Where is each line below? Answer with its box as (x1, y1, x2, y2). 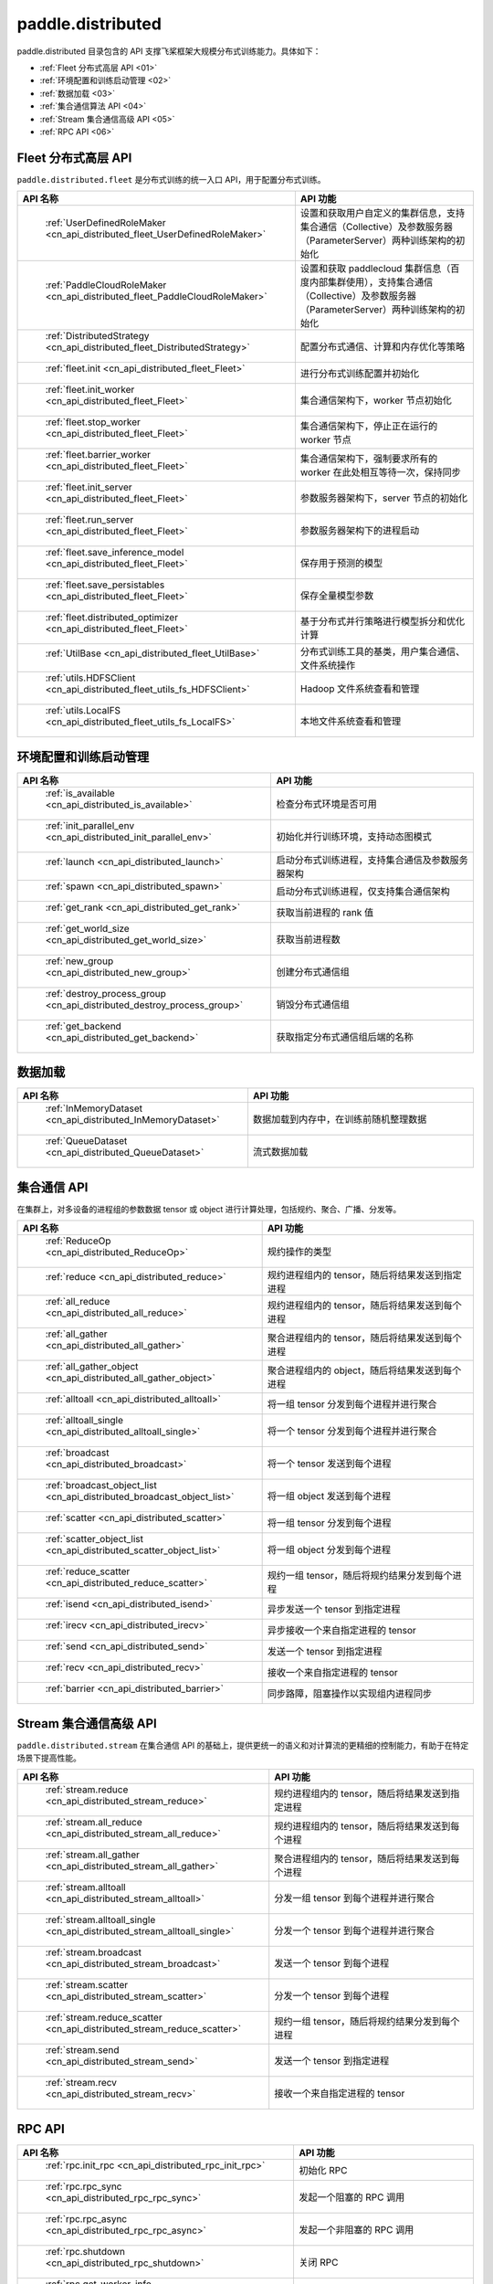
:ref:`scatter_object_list (45, 1533, 144, 1546)
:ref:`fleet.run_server (45, 513, 134, 526)
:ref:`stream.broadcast (45, 1946, 142, 1959)
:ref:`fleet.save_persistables (45, 578, 165, 591)
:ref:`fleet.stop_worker (45, 416, 142, 428)
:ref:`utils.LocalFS (45, 704, 121, 717)
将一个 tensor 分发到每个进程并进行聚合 (267, 1425, 437, 1438)
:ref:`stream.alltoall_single (45, 1914, 156, 1927)
